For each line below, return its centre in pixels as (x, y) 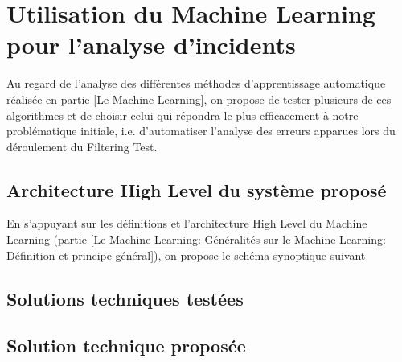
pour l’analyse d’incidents (151, 45)
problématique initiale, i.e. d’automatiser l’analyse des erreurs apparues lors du (201, 131)
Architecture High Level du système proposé (197, 189)
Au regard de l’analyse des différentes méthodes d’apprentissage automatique (196, 83)
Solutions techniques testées (125, 298)
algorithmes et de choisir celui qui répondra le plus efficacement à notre (183, 115)
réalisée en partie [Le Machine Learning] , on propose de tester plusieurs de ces (199, 99)
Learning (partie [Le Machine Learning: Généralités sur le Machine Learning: (196, 239)
